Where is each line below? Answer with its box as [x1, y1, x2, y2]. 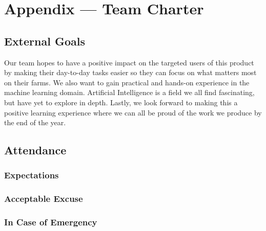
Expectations [4, 169, 59, 181]
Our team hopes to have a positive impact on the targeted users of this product [4, 57, 254, 67]
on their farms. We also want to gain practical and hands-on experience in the [4, 77, 250, 87]
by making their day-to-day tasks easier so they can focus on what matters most [4, 67, 257, 78]
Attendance [4, 142, 67, 158]
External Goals [4, 33, 85, 49]
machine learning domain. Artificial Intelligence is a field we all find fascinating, [4, 87, 255, 98]
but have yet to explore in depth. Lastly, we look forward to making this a [4, 97, 238, 107]
